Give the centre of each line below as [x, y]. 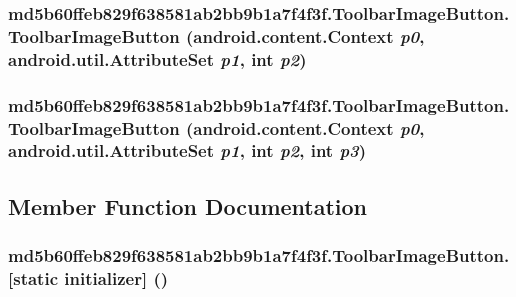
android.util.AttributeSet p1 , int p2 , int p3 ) [187, 150]
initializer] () [116, 278]
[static [33, 278]
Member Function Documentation [188, 205]
